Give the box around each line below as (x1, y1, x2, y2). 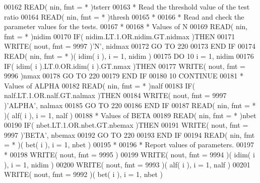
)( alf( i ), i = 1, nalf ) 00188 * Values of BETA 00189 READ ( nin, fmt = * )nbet (4, 110, 256, 120)
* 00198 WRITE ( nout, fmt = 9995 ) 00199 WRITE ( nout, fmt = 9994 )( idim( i (4, 149, 255, 159)
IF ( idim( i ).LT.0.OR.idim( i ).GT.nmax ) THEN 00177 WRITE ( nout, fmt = (4, 60, 245, 71)
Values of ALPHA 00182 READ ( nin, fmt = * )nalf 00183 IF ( (4, 80, 195, 90)
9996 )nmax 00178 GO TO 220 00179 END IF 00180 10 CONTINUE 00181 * (4, 70, 243, 81)
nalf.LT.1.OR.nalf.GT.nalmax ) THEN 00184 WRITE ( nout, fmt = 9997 (4, 90, 227, 101)
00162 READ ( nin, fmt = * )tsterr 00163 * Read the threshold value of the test (4, 2, 250, 12)
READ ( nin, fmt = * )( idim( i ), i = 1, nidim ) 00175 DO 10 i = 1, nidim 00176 (4, 50, 254, 61)
